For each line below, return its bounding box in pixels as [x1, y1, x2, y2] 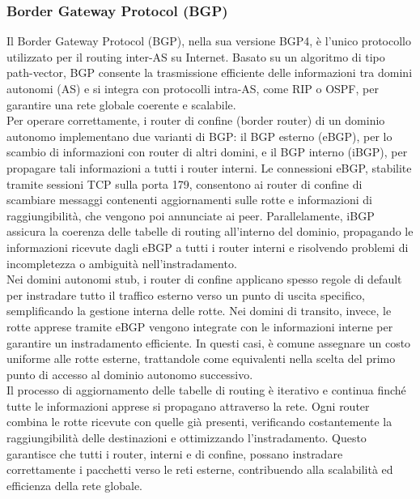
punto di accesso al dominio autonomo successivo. [6, 365, 253, 382]
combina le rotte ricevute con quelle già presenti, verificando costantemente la [6, 413, 392, 430]
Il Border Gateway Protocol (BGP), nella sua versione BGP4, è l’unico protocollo [6, 32, 411, 49]
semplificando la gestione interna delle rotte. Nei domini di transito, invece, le [6, 302, 392, 319]
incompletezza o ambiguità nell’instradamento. [6, 254, 237, 271]
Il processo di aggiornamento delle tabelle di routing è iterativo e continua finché [6, 382, 406, 399]
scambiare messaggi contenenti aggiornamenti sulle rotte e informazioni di [6, 191, 372, 208]
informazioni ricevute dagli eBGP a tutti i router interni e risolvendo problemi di [6, 238, 409, 255]
